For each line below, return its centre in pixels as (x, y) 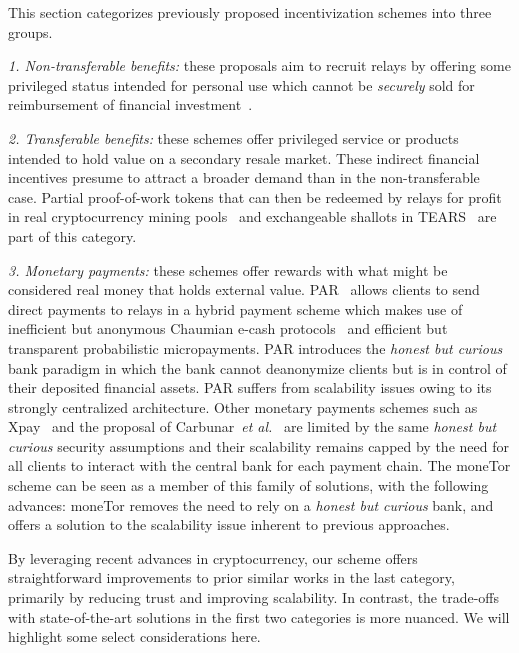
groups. (30, 31)
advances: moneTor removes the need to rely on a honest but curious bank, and (251, 504)
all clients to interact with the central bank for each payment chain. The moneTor (259, 465)
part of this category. (72, 235)
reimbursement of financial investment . (130, 104)
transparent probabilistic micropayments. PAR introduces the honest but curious (255, 347)
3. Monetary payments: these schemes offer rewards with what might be (228, 269)
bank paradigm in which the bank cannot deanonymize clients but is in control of (257, 367)
